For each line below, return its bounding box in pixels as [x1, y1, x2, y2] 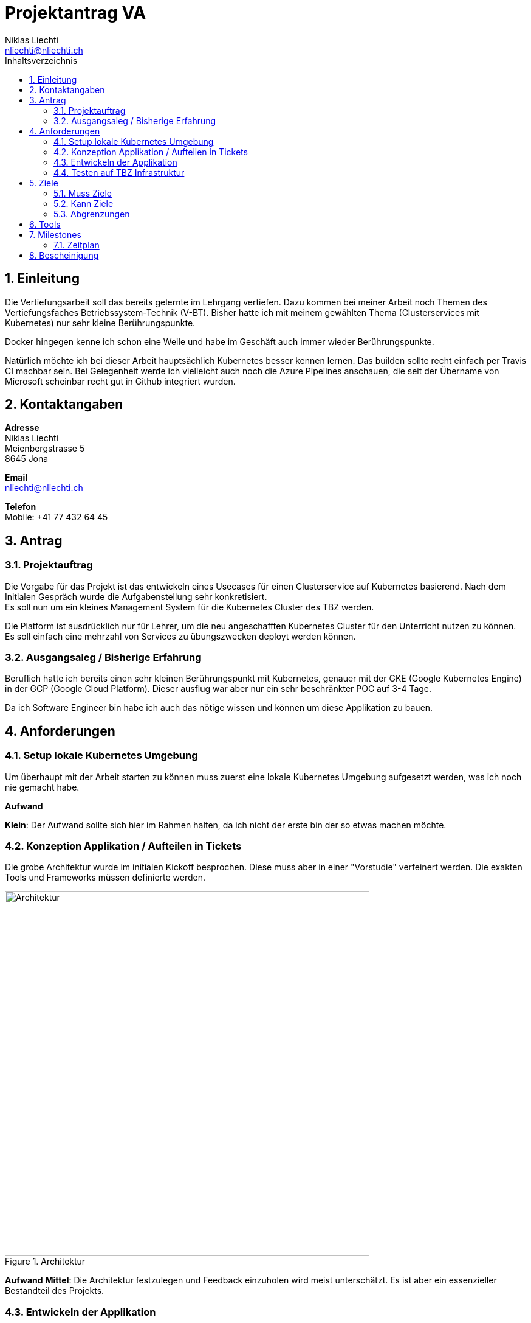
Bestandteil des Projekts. [5, 1285, 104, 1296]
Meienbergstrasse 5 [5, 443, 85, 454]
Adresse [5, 422, 39, 433]
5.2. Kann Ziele [53, 198, 114, 209]
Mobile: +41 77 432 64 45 [5, 512, 108, 523]
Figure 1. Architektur [5, 1256, 86, 1267]
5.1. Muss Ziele [53, 187, 112, 198]
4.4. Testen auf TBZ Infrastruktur [53, 167, 185, 178]
